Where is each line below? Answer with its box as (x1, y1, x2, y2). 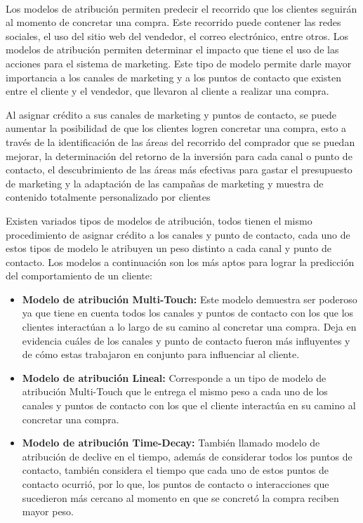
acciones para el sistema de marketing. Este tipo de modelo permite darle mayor (6, 55, 352, 70)
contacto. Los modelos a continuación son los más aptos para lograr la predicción (6, 254, 355, 269)
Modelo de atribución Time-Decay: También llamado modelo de (22, 435, 320, 450)
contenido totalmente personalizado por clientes (6, 190, 211, 204)
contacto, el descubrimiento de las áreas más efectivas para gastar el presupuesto (6, 162, 352, 177)
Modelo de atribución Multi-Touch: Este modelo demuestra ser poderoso (22, 291, 357, 306)
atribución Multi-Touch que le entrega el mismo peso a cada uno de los (22, 384, 328, 399)
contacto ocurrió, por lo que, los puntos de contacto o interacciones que (22, 477, 329, 491)
